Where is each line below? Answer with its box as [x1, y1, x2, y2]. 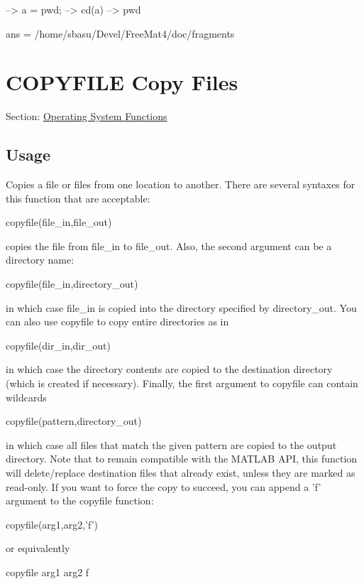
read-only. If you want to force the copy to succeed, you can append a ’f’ [6, 479, 321, 494]
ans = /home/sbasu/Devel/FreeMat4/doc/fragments [6, 26, 235, 40]
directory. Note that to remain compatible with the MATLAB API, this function [6, 451, 358, 466]
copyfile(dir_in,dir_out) [6, 337, 111, 352]
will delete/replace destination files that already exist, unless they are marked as [6, 465, 355, 480]
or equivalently [6, 541, 70, 556]
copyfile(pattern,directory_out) [6, 413, 142, 428]
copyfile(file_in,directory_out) [6, 276, 138, 291]
